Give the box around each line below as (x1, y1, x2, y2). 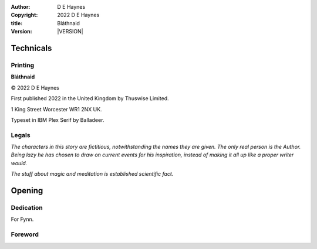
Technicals (11, 43, 52, 53)
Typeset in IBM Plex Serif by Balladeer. (11, 116, 104, 123)
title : (11, 19, 23, 26)
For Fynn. (11, 216, 34, 223)
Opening (11, 186, 43, 196)
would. (11, 159, 28, 166)
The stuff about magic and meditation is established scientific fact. (11, 170, 174, 178)
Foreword (11, 230, 39, 238)
